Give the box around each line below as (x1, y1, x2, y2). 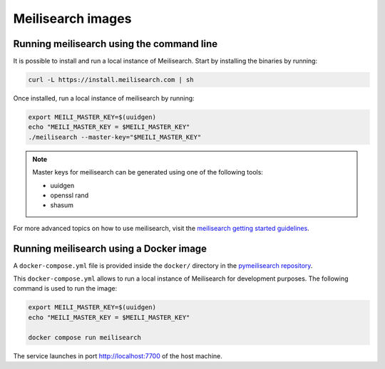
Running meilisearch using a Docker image (13, 242, 207, 254)
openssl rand (50, 191, 89, 199)
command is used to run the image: (13, 284, 118, 293)
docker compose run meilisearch (28, 333, 142, 341)
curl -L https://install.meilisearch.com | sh (28, 76, 194, 84)
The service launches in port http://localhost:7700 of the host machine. (13, 351, 222, 360)
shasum (50, 201, 74, 209)
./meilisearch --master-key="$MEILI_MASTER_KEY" (28, 132, 202, 141)
